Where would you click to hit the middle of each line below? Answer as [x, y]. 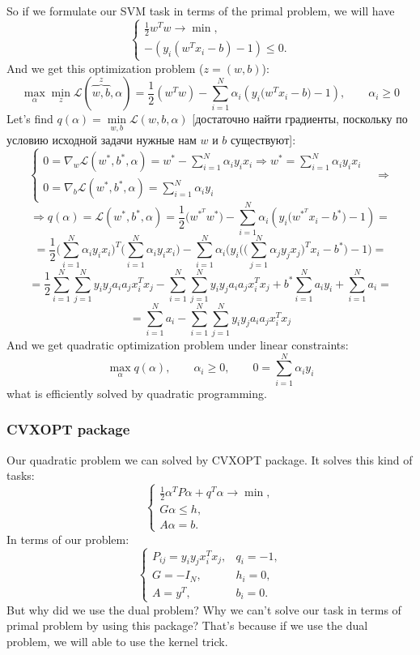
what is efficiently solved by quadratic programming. [137, 393]
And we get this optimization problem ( [105, 68]
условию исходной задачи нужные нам [102, 140]
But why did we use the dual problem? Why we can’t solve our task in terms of [204, 609]
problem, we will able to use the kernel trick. [117, 641]
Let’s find [30, 119]
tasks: [21, 475]
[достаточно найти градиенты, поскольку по [300, 119]
